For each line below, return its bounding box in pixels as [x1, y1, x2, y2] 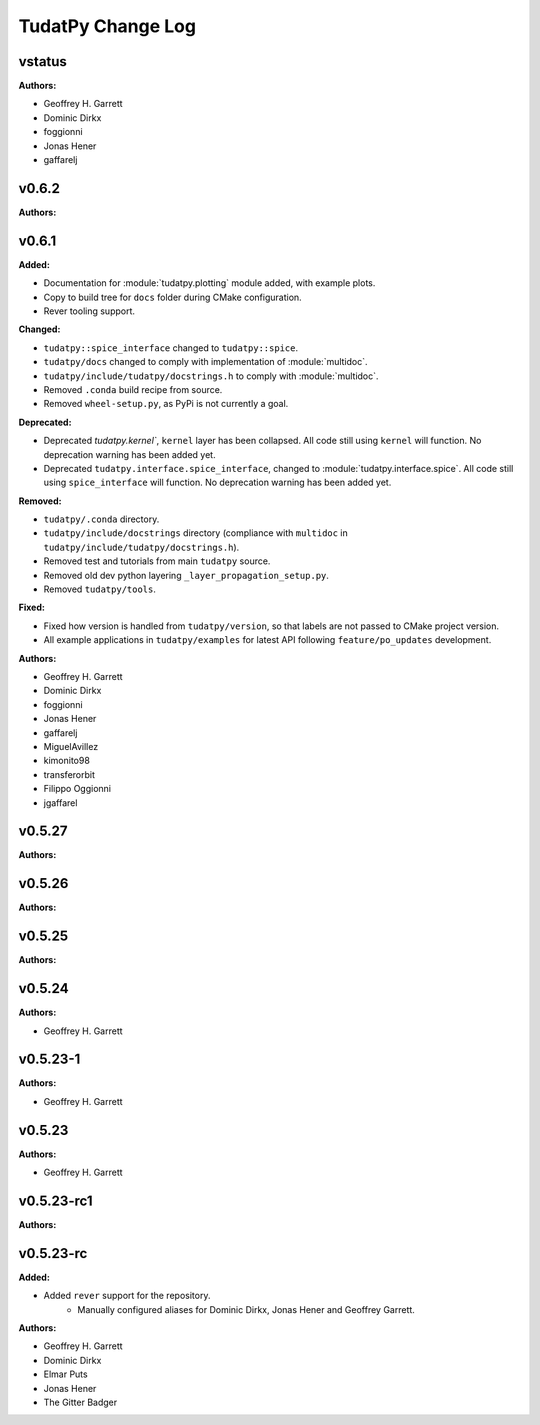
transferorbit [43, 768, 95, 780]
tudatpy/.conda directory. [43, 513, 160, 525]
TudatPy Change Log [18, 15, 197, 37]
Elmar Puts [43, 1368, 89, 1380]
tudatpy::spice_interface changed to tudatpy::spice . [43, 341, 299, 354]
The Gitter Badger [43, 1396, 118, 1409]
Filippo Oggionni [43, 783, 112, 795]
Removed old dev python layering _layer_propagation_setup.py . [43, 569, 330, 581]
